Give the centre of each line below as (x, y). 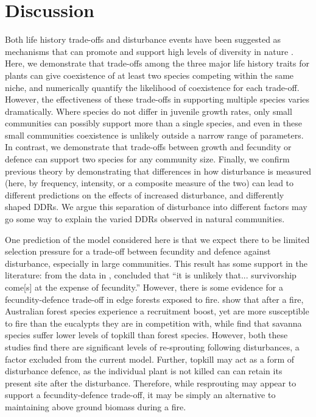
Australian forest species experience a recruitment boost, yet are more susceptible (157, 311)
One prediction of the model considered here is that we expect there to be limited (157, 239)
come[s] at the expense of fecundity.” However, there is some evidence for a (144, 287)
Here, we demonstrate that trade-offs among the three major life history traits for (157, 63)
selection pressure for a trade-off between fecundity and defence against (138, 251)
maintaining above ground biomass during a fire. (96, 406)
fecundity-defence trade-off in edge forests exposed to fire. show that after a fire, (154, 299)
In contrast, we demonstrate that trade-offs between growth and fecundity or (148, 147)
